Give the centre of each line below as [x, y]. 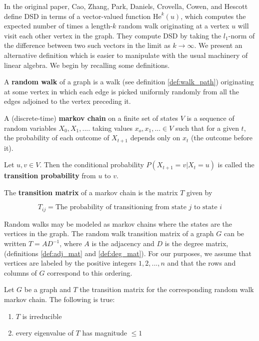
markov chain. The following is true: [59, 299]
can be [234, 233]
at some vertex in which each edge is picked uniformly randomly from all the [122, 91]
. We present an [218, 45]
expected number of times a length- [58, 26]
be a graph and [47, 289]
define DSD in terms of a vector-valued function [77, 16]
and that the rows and [201, 263]
